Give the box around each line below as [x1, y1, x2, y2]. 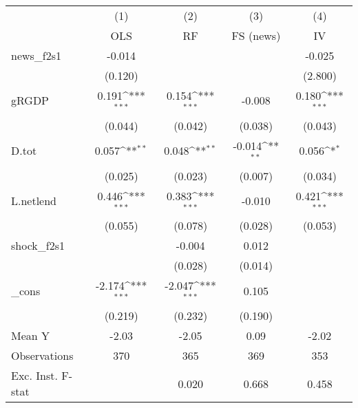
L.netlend [11, 192, 57, 208]
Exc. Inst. [11, 367, 58, 384]
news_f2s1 [11, 47, 62, 63]
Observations [11, 347, 74, 364]
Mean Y [11, 328, 50, 344]
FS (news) [231, 28, 281, 43]
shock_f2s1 [11, 237, 65, 254]
